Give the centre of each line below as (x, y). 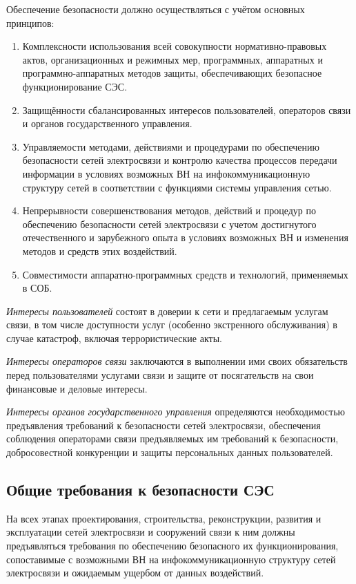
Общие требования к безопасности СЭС (140, 490)
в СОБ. (37, 288)
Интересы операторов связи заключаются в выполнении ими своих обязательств (177, 361)
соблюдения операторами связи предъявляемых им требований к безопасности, (172, 439)
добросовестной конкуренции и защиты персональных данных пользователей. (170, 452)
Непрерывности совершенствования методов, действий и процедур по (169, 210)
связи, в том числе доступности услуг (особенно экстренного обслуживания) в (172, 324)
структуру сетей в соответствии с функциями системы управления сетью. (177, 187)
